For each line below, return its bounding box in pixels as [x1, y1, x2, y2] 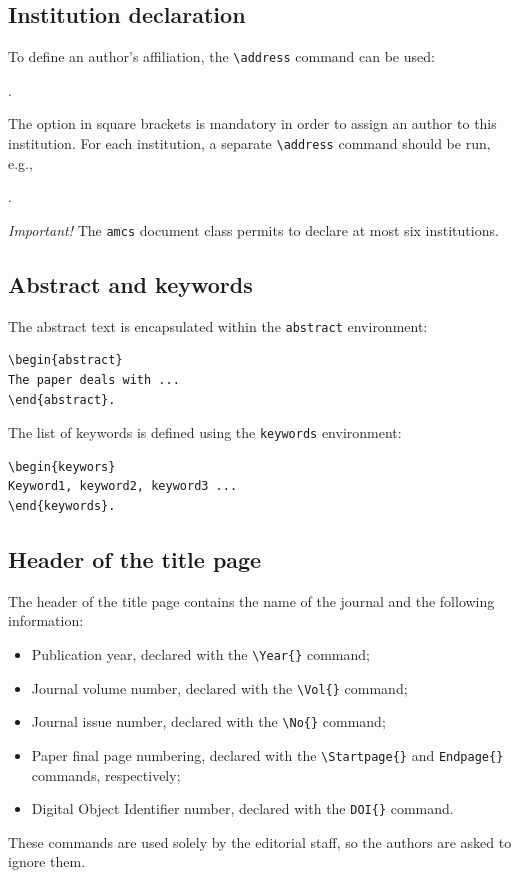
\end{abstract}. [8, 392, 116, 407]
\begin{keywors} [8, 459, 116, 474]
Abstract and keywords [8, 268, 253, 299]
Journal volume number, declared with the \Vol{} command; [31, 677, 408, 698]
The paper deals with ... [8, 373, 180, 387]
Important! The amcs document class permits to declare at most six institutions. [8, 219, 499, 240]
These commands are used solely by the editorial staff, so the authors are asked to [8, 831, 512, 852]
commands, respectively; [31, 764, 181, 785]
